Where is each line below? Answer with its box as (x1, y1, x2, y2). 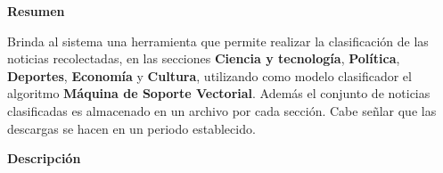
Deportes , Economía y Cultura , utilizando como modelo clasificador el (7, 66, 412, 85)
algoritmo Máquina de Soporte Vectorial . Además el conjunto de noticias (7, 84, 431, 103)
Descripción (7, 149, 81, 168)
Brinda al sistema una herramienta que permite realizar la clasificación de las (7, 31, 429, 50)
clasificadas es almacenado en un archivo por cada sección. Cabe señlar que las (7, 101, 437, 119)
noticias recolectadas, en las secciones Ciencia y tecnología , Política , (7, 49, 400, 68)
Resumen (7, 2, 65, 20)
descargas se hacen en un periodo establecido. (7, 119, 256, 137)
